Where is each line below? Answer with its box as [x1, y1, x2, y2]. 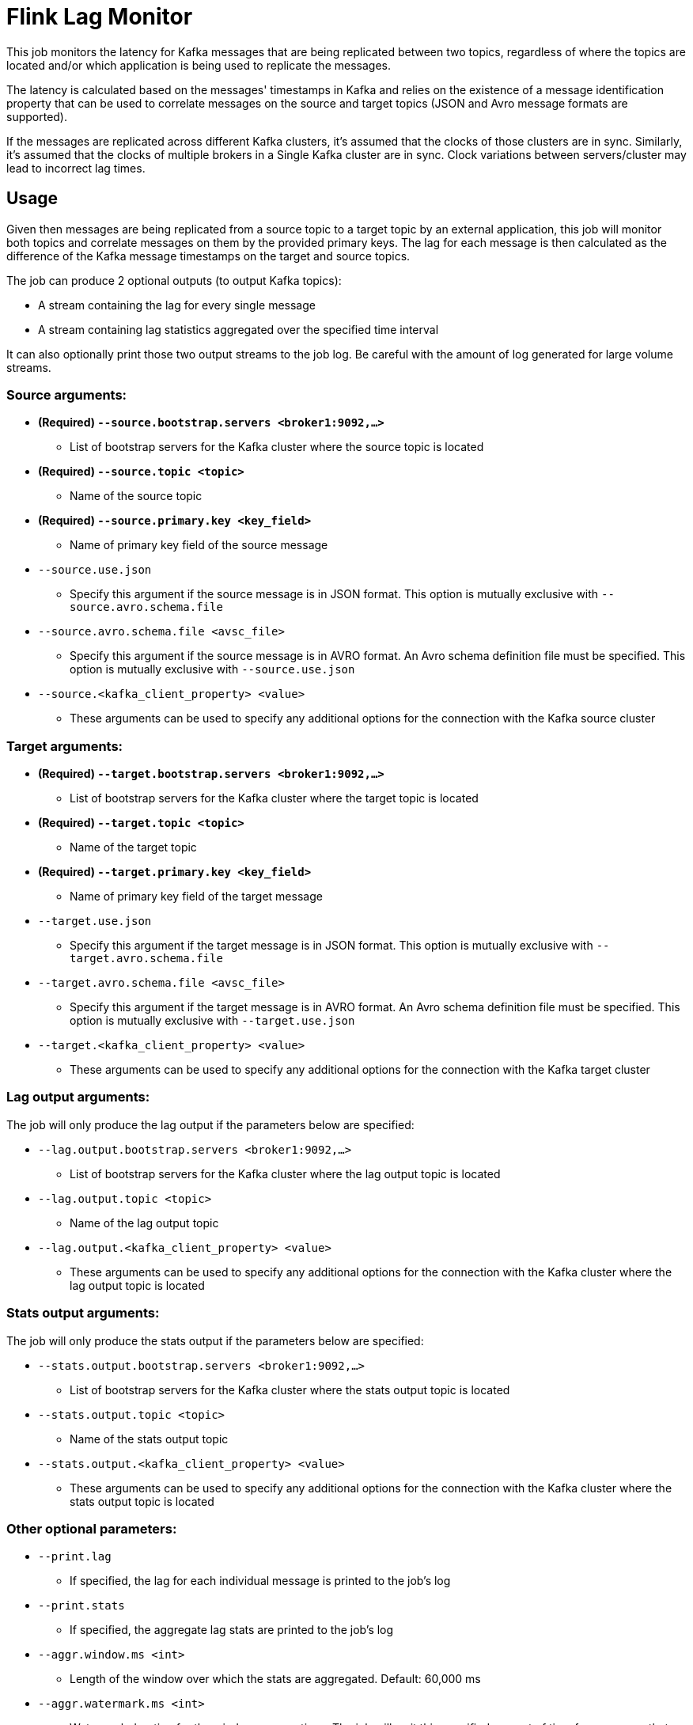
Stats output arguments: [6, 1305, 160, 1321]
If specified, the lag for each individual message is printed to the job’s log [70, 1574, 451, 1588]
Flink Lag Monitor [6, 3, 193, 30]
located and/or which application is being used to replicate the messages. [6, 58, 391, 72]
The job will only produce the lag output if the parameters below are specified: [6, 1117, 415, 1132]
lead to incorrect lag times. [6, 161, 146, 175]
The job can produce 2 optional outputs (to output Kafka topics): [6, 273, 342, 287]
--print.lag [38, 1550, 112, 1564]
